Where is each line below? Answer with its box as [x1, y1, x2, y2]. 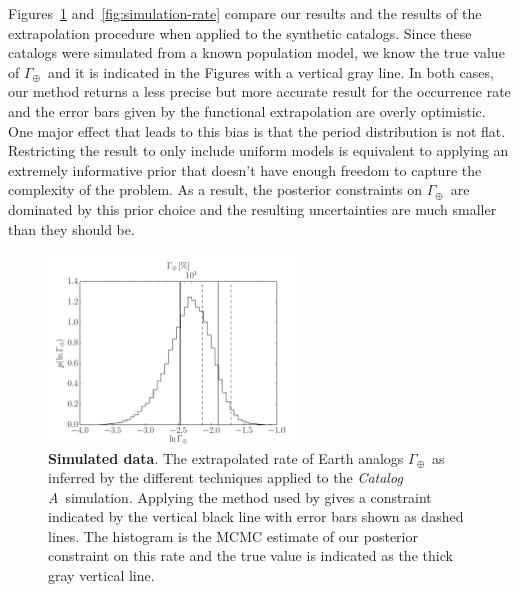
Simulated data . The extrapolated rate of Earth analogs [48, 447, 404, 468]
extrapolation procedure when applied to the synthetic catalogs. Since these [8, 22, 472, 43]
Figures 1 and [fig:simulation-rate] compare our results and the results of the [8, 3, 482, 23]
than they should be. [8, 218, 135, 239]
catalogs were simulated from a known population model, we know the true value [8, 42, 505, 63]
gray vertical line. [48, 565, 155, 586]
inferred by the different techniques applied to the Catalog [48, 467, 403, 488]
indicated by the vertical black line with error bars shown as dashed [48, 506, 464, 527]
